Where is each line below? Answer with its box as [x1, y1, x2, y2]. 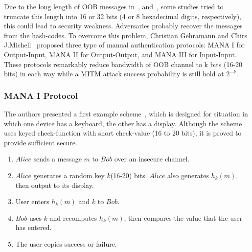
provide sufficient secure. [4, 137, 77, 147]
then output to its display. [15, 180, 94, 190]
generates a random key [33, 170, 105, 180]
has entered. [15, 222, 52, 232]
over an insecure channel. [114, 154, 190, 164]
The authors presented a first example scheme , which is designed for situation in [4, 108, 248, 118]
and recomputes [49, 212, 97, 223]
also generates [167, 170, 209, 180]
